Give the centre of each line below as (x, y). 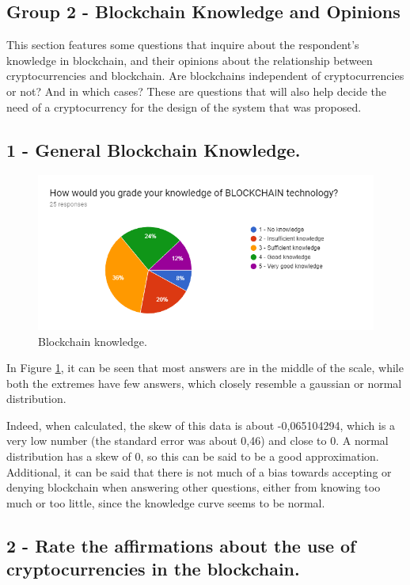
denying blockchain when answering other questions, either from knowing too (194, 487)
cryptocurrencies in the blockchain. (153, 569)
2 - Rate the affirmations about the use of (181, 545)
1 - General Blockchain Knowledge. (154, 149)
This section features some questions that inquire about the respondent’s (183, 45)
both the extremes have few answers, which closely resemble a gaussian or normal (204, 383)
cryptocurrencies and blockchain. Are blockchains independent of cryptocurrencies (205, 76)
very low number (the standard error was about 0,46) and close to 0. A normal (197, 441)
